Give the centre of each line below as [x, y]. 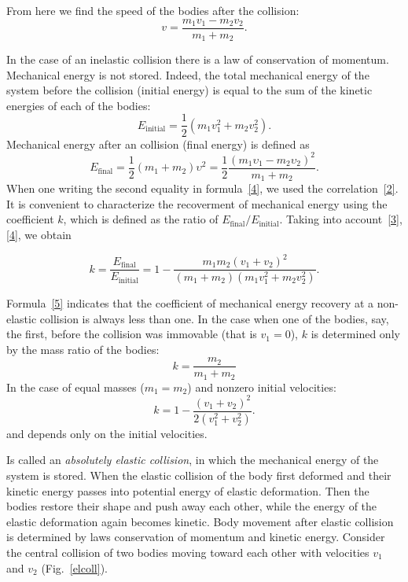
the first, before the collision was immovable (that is [132, 334]
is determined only [355, 334]
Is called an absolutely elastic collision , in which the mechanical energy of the [193, 460]
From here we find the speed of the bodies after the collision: [153, 10]
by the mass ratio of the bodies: [83, 349]
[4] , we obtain [39, 234]
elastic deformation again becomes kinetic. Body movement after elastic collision [200, 521]
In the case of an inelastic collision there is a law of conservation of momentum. [198, 59]
